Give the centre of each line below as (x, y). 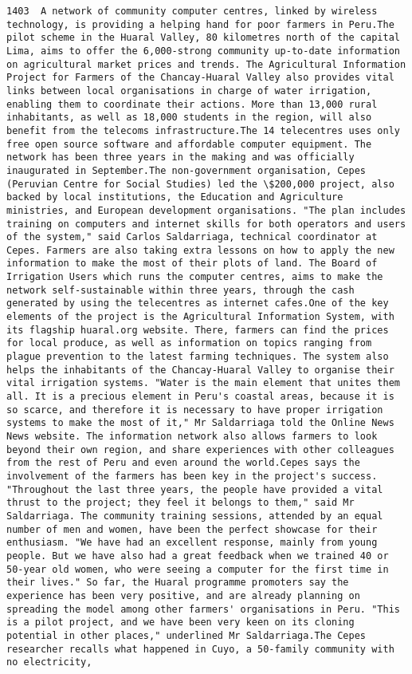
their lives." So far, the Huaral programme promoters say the (178, 583)
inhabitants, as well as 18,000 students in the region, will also (189, 118)
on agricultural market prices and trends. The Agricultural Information (206, 64)
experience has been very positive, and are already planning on (183, 595)
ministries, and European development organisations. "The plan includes (206, 210)
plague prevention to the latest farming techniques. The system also (198, 357)
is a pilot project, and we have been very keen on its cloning (180, 623)
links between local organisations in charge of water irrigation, (189, 91)
